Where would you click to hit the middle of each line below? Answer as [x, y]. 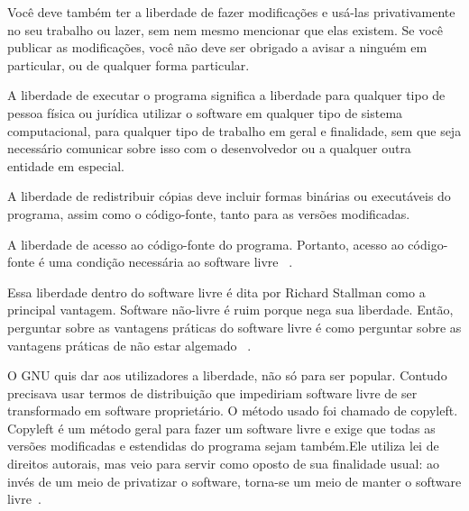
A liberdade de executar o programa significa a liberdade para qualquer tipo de [226, 95]
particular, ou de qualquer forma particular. [129, 64]
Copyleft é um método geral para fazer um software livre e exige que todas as [221, 428]
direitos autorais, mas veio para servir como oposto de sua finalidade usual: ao [224, 464]
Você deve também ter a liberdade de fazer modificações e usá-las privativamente [231, 12]
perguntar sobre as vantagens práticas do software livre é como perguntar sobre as [234, 327]
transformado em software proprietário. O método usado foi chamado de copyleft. [233, 411]
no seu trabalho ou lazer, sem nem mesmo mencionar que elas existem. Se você [225, 29]
